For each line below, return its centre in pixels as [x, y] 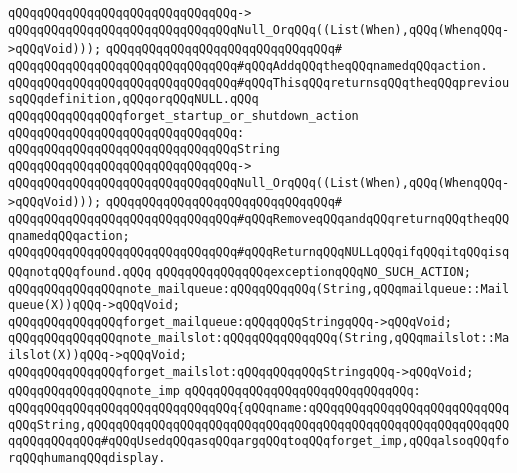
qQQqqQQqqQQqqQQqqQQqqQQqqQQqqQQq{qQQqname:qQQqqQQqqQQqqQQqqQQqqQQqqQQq [259, 408]
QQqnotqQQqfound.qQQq [80, 271]
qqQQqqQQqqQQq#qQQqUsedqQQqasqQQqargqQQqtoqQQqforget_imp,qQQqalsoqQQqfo [259, 441]
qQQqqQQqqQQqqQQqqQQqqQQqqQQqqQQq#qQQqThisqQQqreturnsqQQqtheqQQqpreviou [259, 82]
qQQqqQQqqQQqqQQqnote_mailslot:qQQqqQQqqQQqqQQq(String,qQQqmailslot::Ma [259, 338]
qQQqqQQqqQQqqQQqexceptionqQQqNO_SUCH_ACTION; [313, 271]
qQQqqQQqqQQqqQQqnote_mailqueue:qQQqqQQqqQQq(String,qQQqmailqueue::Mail [259, 288]
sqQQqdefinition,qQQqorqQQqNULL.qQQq [133, 99]
